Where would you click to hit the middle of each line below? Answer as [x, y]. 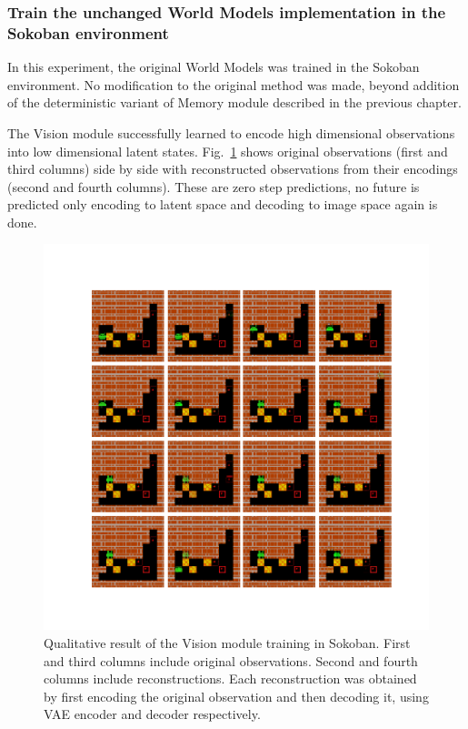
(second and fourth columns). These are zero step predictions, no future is [214, 186]
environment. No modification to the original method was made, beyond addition [234, 84]
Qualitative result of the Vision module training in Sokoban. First [227, 643]
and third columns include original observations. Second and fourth [231, 660]
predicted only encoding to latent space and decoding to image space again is [223, 204]
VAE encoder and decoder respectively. [152, 714]
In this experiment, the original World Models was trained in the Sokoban [214, 67]
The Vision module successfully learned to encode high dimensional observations [231, 132]
